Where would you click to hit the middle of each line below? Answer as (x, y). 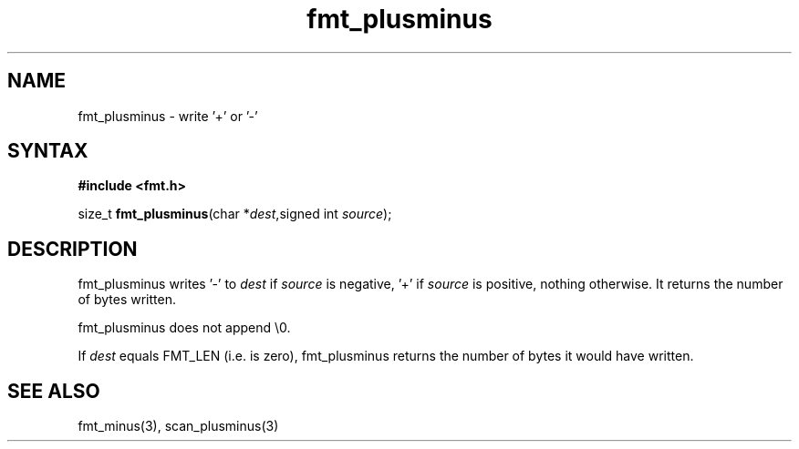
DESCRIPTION (73, 249)
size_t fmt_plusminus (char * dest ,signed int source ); (235, 214)
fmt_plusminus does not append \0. (184, 328)
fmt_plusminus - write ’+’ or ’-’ (168, 116)
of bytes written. (127, 300)
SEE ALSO (54, 391)
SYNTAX (48, 151)
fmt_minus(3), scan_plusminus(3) (178, 426)
